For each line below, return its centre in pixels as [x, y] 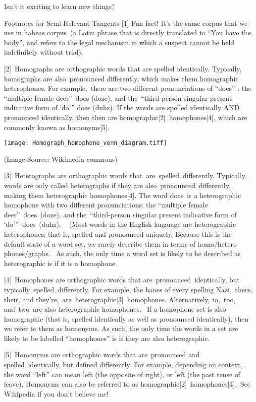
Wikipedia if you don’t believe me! [56, 393]
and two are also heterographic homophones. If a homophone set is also [115, 309]
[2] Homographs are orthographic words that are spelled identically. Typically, [123, 68]
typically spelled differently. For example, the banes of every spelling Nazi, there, [128, 289]
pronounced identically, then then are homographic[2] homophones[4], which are [126, 117]
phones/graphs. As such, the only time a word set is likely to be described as [122, 253]
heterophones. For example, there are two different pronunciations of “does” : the [128, 88]
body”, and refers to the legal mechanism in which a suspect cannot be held [119, 42]
